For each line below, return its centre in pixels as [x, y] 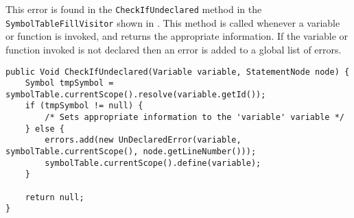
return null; [55, 197]
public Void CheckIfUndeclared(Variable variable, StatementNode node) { [178, 72]
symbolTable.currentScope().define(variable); [153, 163]
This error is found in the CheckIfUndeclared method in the [134, 9]
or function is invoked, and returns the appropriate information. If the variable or [177, 36]
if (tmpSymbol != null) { [84, 106]
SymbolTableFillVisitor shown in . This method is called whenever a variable [173, 22]
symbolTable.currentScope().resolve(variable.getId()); [136, 94]
